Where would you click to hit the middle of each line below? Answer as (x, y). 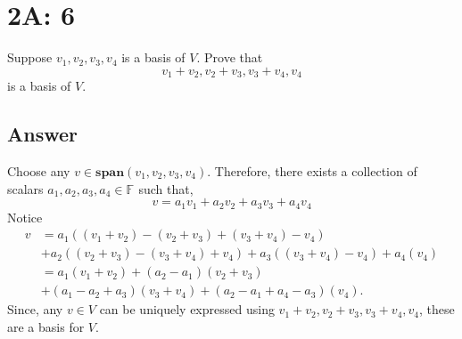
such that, (166, 188)
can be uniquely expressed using (187, 309)
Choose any (39, 170)
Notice (25, 217)
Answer (43, 134)
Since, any (35, 309)
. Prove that (230, 57)
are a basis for (46, 326)
